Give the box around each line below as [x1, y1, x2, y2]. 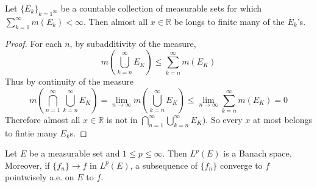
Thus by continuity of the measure [5, 75, 134, 88]
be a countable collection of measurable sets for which [60, 2, 262, 14]
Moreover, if [5, 158, 50, 171]
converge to [219, 158, 263, 171]
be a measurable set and [29, 147, 120, 160]
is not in [106, 113, 138, 125]
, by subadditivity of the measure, [69, 37, 196, 49]
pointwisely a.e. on [5, 171, 74, 183]
